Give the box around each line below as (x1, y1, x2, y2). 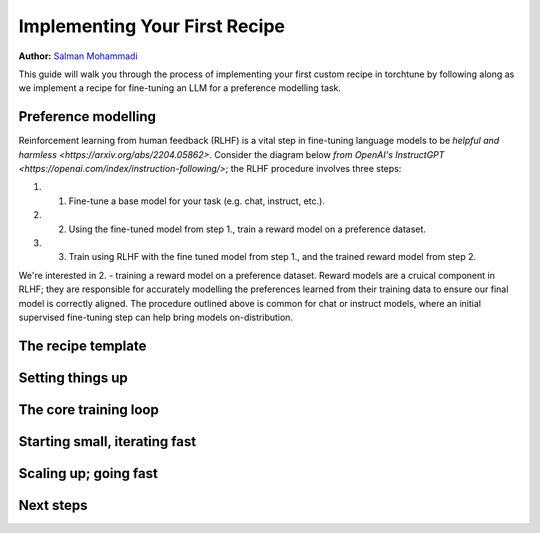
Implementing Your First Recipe (18, 15, 285, 37)
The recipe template (18, 337, 147, 354)
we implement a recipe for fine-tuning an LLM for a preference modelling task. (18, 82, 342, 94)
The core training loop (18, 401, 159, 418)
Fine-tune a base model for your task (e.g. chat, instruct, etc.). (68, 195, 325, 207)
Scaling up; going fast (18, 465, 159, 482)
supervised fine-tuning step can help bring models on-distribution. (18, 311, 294, 323)
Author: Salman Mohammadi (18, 50, 139, 62)
